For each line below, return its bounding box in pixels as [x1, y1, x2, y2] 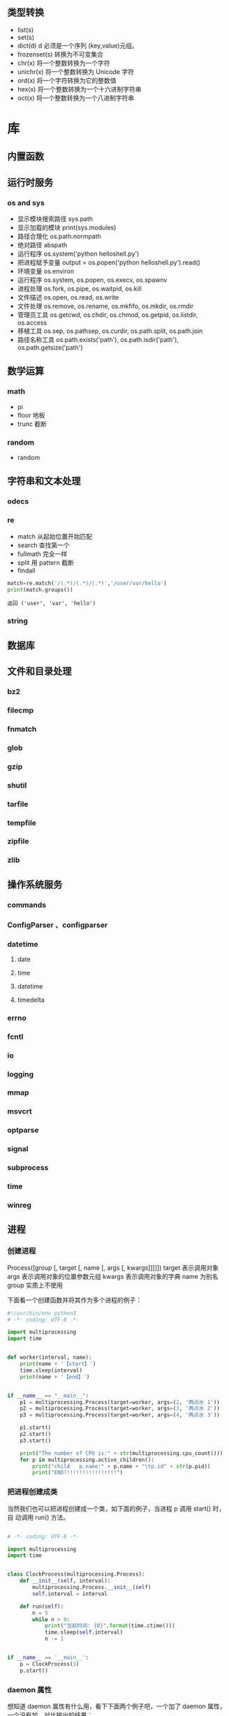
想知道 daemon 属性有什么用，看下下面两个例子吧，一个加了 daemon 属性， [7, 1702, 226, 1710]
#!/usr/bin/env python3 [7, 1310, 77, 1317]
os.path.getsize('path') [17, 343, 83, 352]
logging [7, 1069, 34, 1079]
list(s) [17, 25, 34, 34]
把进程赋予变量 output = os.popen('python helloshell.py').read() [17, 258, 201, 267]
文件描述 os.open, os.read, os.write [17, 293, 119, 302]
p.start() [20, 1667, 49, 1674]
